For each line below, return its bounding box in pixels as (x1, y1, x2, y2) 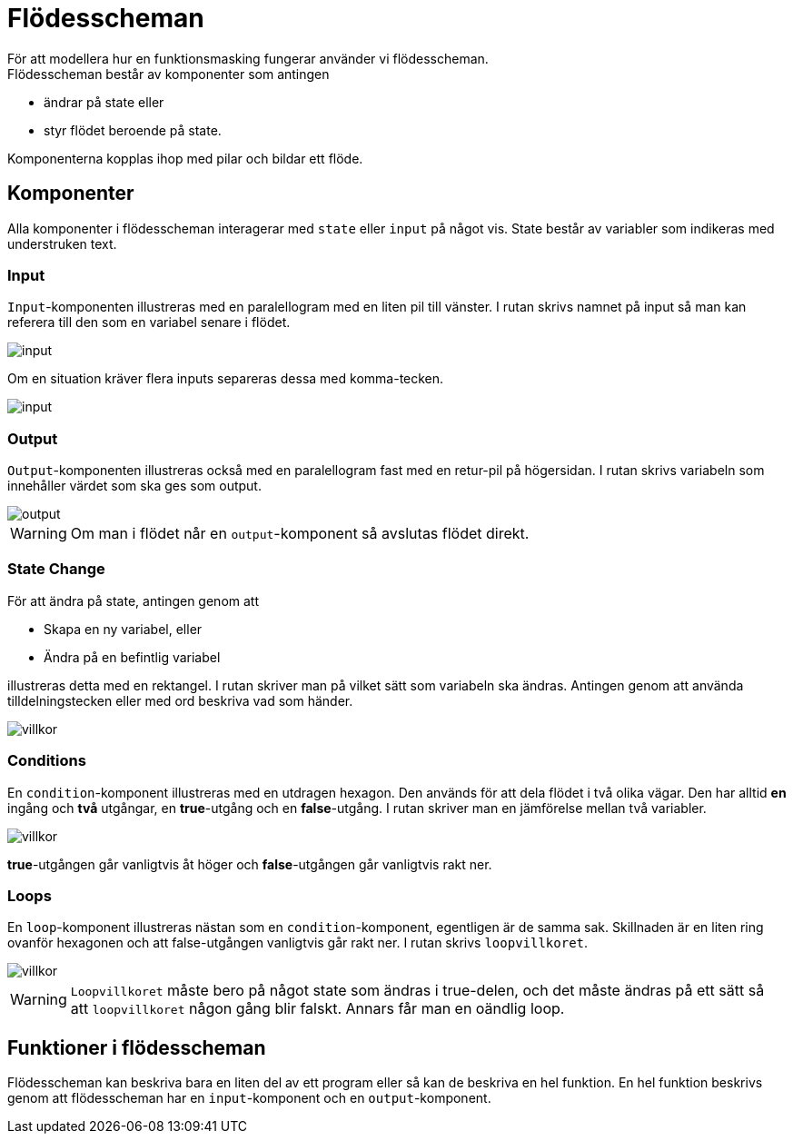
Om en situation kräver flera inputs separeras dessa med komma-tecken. (7, 371, 444, 387)
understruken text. (7, 235, 117, 252)
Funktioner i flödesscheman (7, 1036, 266, 1059)
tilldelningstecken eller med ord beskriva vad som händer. (7, 692, 353, 709)
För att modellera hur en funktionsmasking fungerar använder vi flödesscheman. (7, 50, 489, 66)
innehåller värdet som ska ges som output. (7, 478, 262, 494)
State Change (7, 560, 105, 579)
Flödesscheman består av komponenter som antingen (7, 65, 330, 82)
